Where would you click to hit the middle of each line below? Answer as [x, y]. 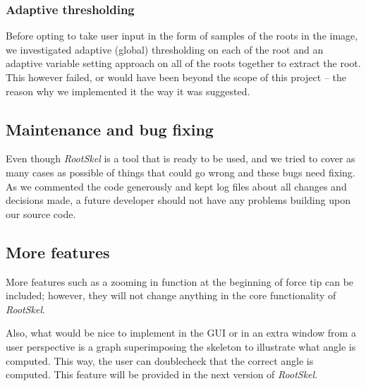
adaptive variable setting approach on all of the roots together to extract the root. [183, 63]
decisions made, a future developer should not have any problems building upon [178, 200]
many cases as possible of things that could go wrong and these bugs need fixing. [181, 172]
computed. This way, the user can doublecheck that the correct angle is [160, 360]
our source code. [41, 213]
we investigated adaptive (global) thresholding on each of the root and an [165, 49]
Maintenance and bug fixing [110, 129]
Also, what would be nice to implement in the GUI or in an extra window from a [181, 333]
